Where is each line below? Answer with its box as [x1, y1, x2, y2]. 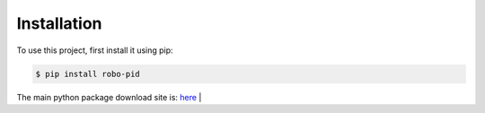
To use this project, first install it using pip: [16, 45, 174, 56]
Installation [16, 13, 102, 33]
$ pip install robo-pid [35, 68, 141, 79]
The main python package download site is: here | [16, 91, 202, 102]
